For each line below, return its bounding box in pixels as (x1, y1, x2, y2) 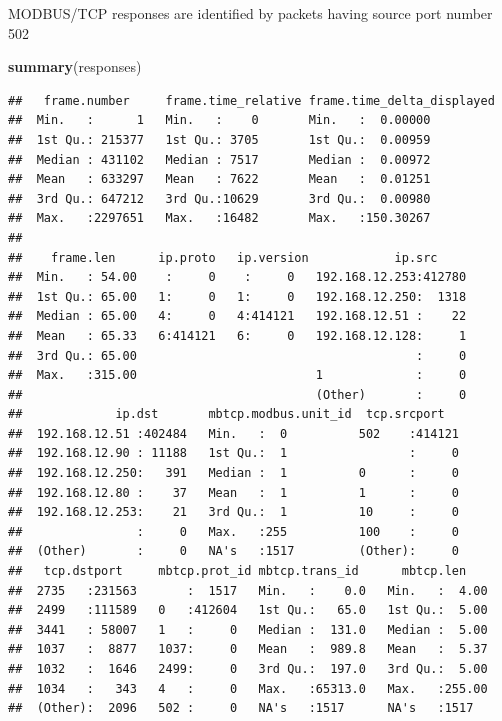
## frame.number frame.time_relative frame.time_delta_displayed (8, 93, 495, 108)
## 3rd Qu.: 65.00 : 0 (8, 348, 467, 363)
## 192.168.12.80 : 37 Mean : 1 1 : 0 (8, 485, 460, 500)
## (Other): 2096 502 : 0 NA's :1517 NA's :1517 (8, 701, 474, 716)
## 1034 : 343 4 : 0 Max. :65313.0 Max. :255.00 (8, 681, 488, 696)
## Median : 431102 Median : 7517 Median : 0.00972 (8, 152, 431, 167)
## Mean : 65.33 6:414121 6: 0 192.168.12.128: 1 (8, 328, 467, 343)
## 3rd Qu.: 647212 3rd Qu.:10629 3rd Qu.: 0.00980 (8, 191, 431, 206)
